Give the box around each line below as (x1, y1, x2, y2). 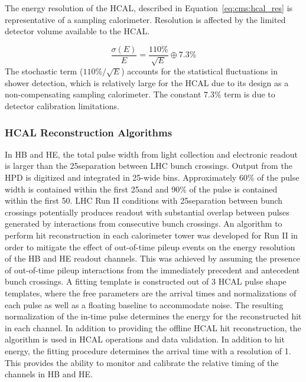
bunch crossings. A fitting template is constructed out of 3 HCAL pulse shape (5, 275, 287, 288)
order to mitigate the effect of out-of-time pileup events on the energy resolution (5, 240, 295, 253)
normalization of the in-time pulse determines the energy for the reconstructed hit (5, 310, 302, 322)
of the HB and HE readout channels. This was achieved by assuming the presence (5, 252, 300, 265)
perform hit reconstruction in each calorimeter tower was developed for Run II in (5, 228, 298, 241)
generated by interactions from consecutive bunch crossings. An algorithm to (5, 217, 282, 230)
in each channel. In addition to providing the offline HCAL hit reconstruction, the (5, 321, 301, 334)
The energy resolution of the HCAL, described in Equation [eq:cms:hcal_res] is (5, 2, 293, 14)
